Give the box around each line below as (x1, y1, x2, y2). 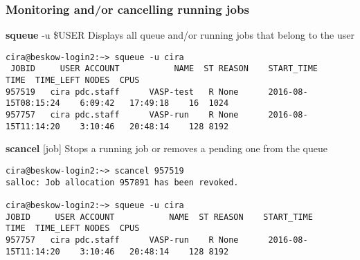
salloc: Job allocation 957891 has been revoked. (6, 177, 239, 187)
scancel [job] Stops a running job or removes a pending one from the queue (6, 141, 327, 156)
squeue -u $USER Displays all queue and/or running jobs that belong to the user (6, 28, 354, 42)
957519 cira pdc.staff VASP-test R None (6, 86, 239, 97)
